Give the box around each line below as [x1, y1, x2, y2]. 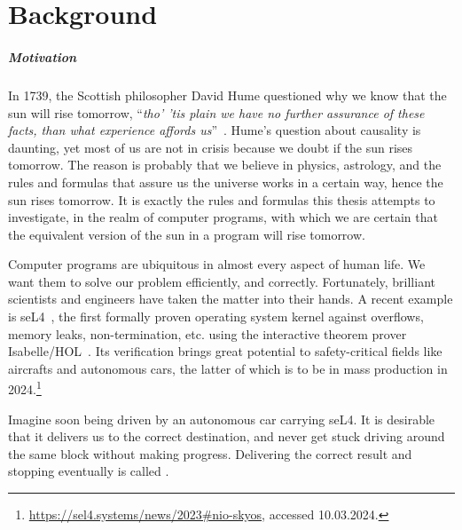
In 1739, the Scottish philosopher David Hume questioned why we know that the [8, 85, 447, 104]
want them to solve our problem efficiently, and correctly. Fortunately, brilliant [8, 272, 435, 290]
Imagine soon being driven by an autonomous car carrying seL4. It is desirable [8, 409, 435, 428]
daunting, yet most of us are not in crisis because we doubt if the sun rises [8, 138, 413, 156]
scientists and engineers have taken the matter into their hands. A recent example [8, 289, 453, 308]
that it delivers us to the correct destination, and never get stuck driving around [8, 427, 445, 446]
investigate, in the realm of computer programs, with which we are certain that [8, 208, 438, 226]
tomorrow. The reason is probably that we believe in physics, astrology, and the [8, 155, 442, 174]
